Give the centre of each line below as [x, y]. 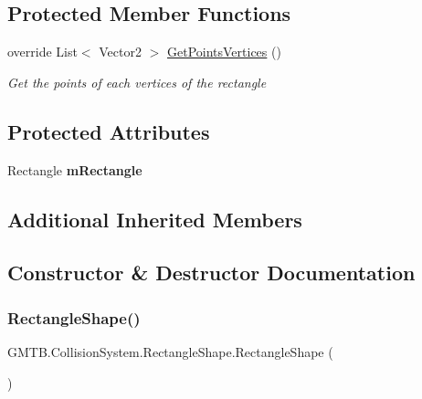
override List [42, 52]
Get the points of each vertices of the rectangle [137, 82]
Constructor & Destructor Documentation [211, 273]
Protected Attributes [109, 131]
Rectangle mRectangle [75, 169]
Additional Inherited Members [155, 219]
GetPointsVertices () [224, 52]
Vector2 [120, 52]
